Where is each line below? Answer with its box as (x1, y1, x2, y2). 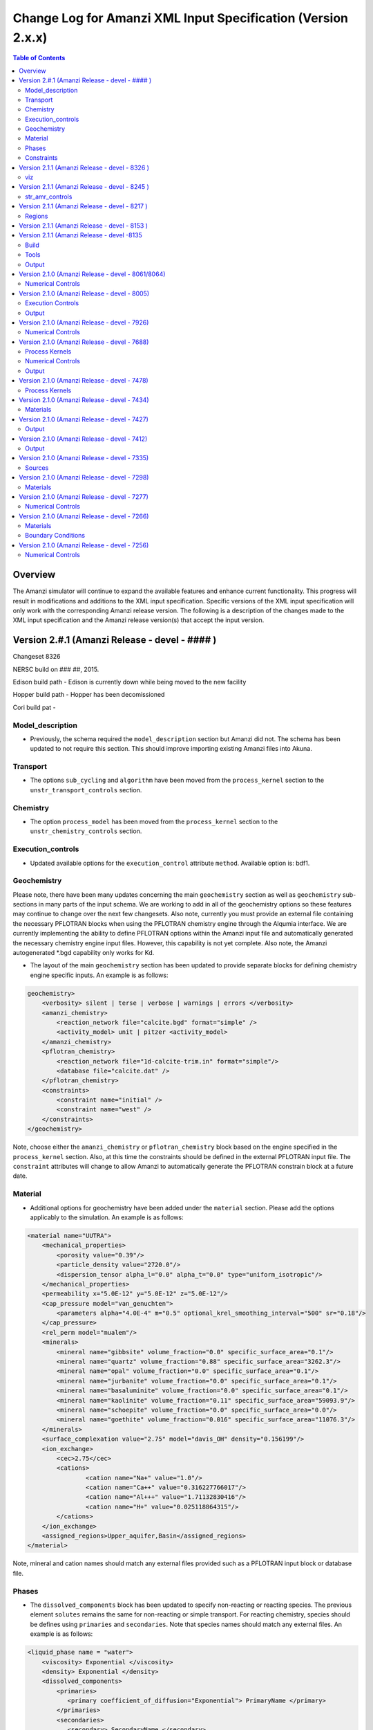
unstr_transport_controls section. (30, 785, 142, 794)
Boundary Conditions (25, 531, 86, 540)
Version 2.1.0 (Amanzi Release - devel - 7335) (19, 454, 149, 462)
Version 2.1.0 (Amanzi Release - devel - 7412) (19, 435, 148, 443)
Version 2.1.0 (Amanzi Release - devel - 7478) (19, 376, 149, 385)
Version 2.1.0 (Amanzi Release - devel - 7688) (19, 338, 149, 346)
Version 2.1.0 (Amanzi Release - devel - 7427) (19, 415, 149, 424)
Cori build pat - (12, 703, 57, 711)
